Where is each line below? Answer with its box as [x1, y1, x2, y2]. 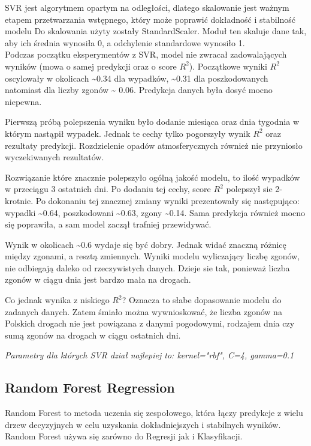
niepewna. [5, 95, 42, 107]
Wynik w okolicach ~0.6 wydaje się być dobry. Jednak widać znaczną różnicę [5, 238, 286, 250]
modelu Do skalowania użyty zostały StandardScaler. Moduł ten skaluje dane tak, [5, 25, 307, 37]
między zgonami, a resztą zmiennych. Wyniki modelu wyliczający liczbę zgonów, [5, 250, 300, 262]
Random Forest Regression [5, 378, 175, 397]
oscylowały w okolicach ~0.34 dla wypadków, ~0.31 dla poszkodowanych [5, 71, 268, 84]
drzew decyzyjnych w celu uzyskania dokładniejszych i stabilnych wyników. [5, 418, 281, 430]
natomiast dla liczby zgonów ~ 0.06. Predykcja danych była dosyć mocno [5, 83, 273, 96]
